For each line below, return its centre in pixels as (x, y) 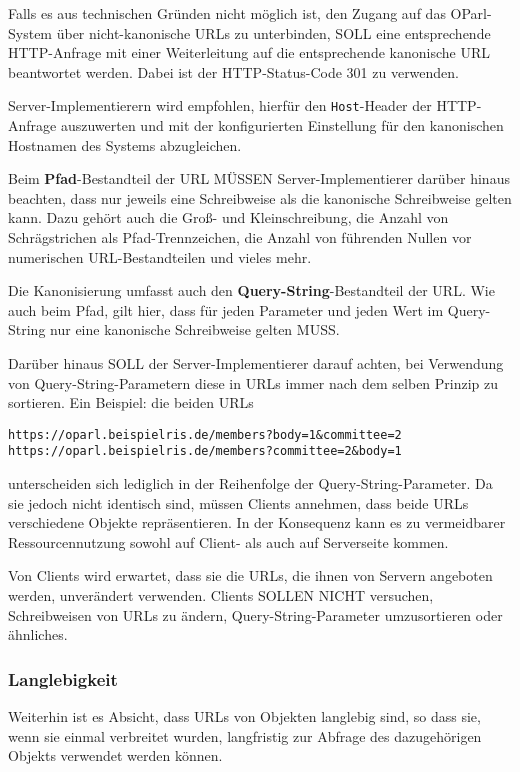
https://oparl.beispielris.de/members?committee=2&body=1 (205, 451)
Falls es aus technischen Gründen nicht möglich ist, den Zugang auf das (227, 13)
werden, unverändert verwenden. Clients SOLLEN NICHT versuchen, (221, 595)
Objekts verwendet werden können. (115, 755)
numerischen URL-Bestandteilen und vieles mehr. (160, 256)
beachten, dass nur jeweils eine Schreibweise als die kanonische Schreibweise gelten (260, 197)
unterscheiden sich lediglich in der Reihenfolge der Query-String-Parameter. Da (250, 483)
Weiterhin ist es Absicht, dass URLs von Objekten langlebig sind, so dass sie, (244, 716)
